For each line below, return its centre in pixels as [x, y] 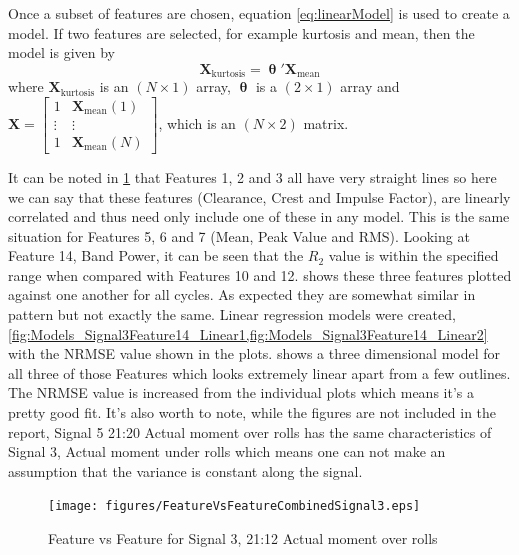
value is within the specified [413, 255]
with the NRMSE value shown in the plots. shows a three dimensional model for [254, 353]
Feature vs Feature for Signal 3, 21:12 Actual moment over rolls [243, 538]
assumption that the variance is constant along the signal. [185, 470]
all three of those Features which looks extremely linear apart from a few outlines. [259, 372]
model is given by [62, 52]
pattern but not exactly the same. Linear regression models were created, [232, 314]
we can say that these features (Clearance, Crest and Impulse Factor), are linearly [259, 196]
